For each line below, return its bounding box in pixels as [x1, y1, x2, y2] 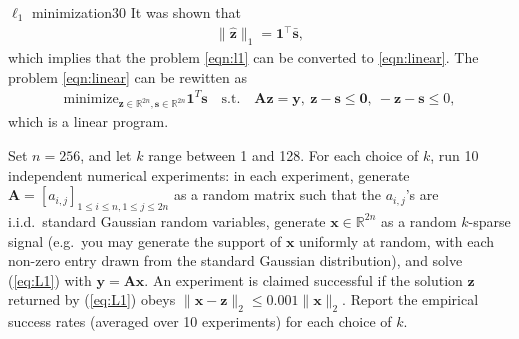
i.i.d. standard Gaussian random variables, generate [8, 210, 326, 231]
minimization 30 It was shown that [31, 2, 241, 22]
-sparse [468, 210, 511, 231]
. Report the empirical [342, 289, 479, 310]
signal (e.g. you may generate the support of [8, 230, 282, 251]
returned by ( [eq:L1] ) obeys [8, 289, 176, 310]
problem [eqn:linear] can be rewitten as [8, 66, 247, 87]
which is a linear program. [8, 111, 169, 132]
